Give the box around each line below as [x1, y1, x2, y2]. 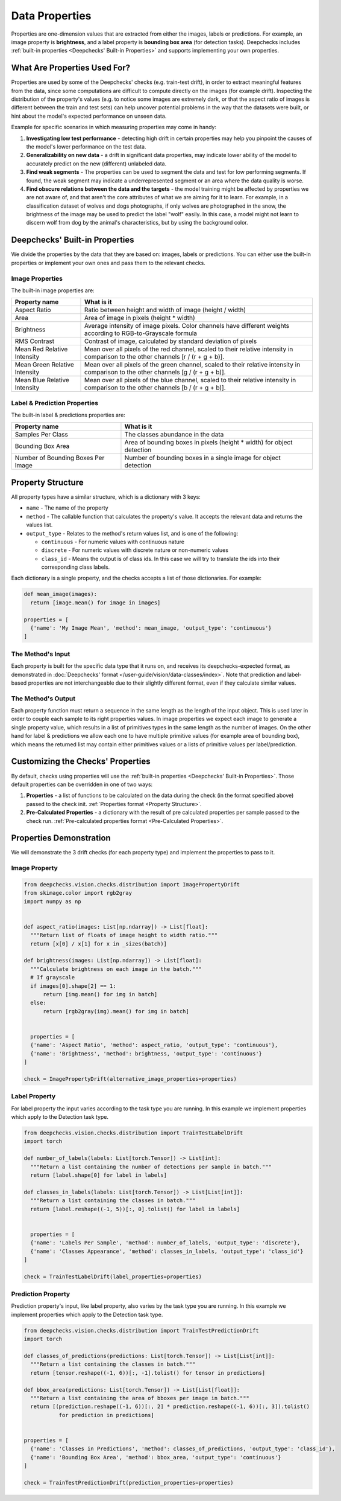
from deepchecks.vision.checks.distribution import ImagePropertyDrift [23, 881, 240, 888]
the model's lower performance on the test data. [26, 142, 146, 150]
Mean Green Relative [14, 360, 75, 369]
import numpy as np [23, 898, 81, 905]
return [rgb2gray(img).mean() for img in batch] [43, 1008, 189, 1014]
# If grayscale [30, 974, 75, 981]
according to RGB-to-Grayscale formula [84, 329, 198, 338]
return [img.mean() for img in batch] [43, 991, 158, 998]
